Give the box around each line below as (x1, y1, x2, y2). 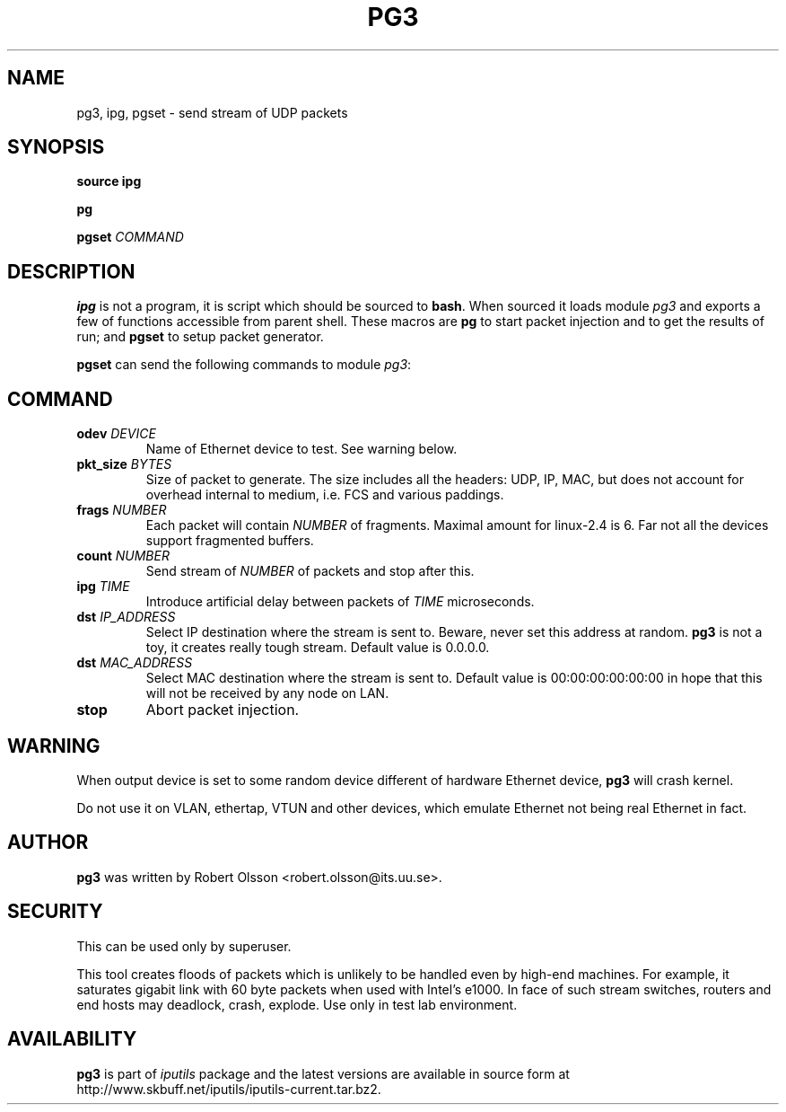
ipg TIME (76, 578, 130, 595)
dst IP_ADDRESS (76, 609, 176, 625)
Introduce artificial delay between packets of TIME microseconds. (145, 594, 535, 610)
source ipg (76, 173, 142, 190)
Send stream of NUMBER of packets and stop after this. (145, 563, 475, 579)
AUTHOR (7, 831, 89, 854)
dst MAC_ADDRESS (76, 655, 193, 671)
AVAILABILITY (7, 1028, 137, 1051)
